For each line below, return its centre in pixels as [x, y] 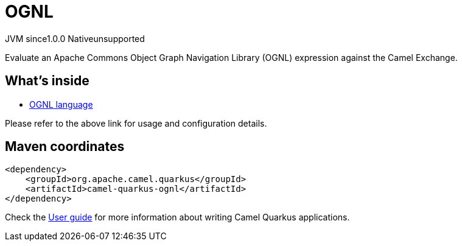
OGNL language [61, 104]
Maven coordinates [65, 147]
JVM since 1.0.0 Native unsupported [75, 38]
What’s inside [47, 81]
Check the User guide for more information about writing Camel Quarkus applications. [177, 217]
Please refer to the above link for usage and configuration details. [136, 123]
